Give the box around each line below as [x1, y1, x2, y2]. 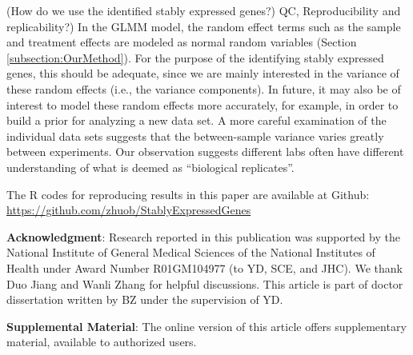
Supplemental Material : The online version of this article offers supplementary [6, 317, 407, 334]
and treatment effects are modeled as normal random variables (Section [6, 34, 357, 50]
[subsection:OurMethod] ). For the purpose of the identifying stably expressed [6, 49, 384, 66]
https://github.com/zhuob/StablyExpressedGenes [6, 201, 251, 218]
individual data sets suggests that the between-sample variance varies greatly [6, 127, 384, 144]
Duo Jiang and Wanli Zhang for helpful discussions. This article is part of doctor [6, 275, 403, 292]
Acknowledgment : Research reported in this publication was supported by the [6, 228, 400, 245]
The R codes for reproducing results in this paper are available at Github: [6, 185, 370, 202]
